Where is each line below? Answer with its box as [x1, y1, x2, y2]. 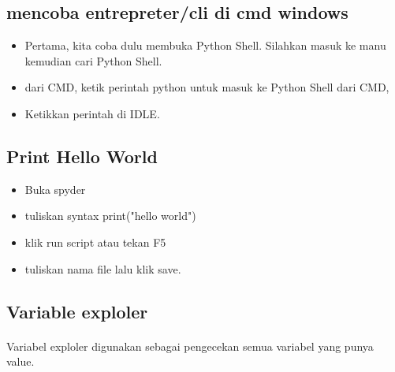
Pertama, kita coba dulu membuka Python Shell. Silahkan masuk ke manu [24, 37, 386, 54]
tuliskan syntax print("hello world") [24, 207, 196, 224]
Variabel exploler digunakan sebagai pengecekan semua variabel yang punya [6, 337, 374, 354]
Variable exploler [6, 299, 148, 323]
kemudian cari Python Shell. [24, 52, 162, 69]
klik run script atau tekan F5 [24, 233, 166, 250]
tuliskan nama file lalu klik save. [24, 260, 181, 277]
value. [6, 353, 35, 370]
